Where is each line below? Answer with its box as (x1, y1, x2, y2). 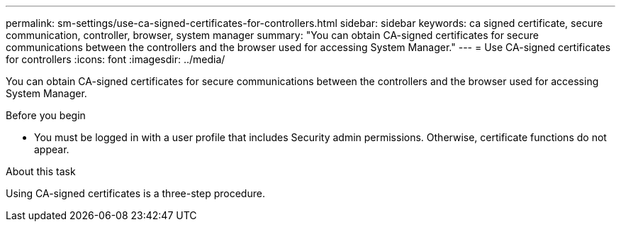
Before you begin (6, 109, 86, 121)
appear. (34, 143, 69, 155)
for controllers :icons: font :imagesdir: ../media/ (6, 53, 225, 65)
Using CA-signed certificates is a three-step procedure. (6, 187, 265, 199)
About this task (6, 165, 76, 177)
